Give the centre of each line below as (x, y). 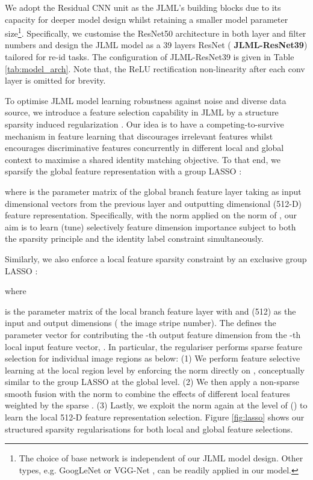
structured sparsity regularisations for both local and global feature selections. (149, 429)
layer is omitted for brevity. (55, 80)
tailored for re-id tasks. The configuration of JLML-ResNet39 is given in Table (150, 57)
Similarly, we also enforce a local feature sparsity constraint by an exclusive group (156, 258)
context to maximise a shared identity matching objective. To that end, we (143, 159)
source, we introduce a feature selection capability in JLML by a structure (142, 112)
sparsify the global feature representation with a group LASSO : (123, 171)
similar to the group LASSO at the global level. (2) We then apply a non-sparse (152, 382)
